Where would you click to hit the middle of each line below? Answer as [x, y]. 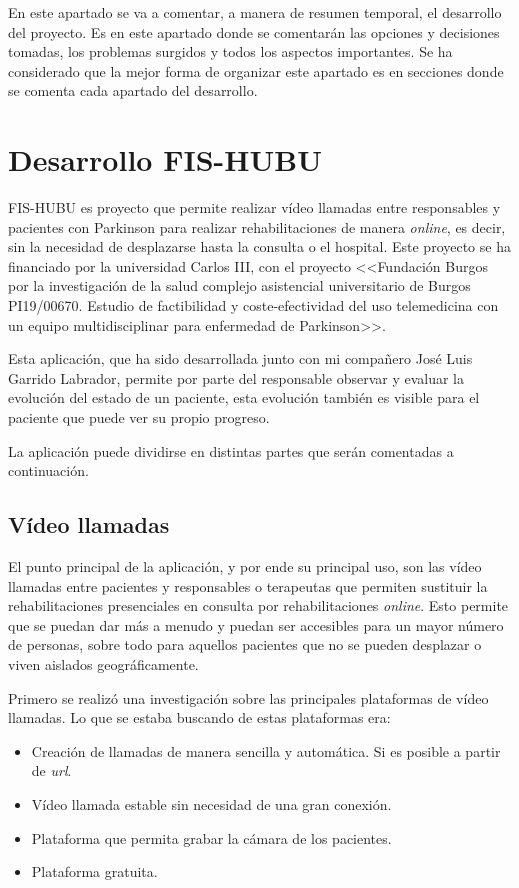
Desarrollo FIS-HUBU [165, 159]
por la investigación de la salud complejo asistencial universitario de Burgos [239, 285]
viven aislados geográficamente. [103, 663]
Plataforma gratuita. [94, 871]
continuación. [48, 470]
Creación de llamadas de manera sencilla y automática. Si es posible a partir [266, 750]
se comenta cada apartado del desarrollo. [133, 90]
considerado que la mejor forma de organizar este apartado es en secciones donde [256, 70]
